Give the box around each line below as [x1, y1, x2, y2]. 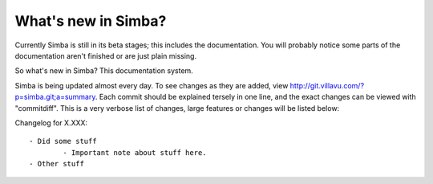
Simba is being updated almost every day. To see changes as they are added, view [14, 80, 289, 90]
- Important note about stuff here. [63, 148, 208, 157]
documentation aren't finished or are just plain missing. [14, 51, 196, 60]
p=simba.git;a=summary [14, 92, 96, 102]
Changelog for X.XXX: [14, 117, 88, 128]
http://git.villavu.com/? [289, 80, 365, 90]
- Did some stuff [29, 137, 97, 146]
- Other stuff [29, 159, 84, 169]
